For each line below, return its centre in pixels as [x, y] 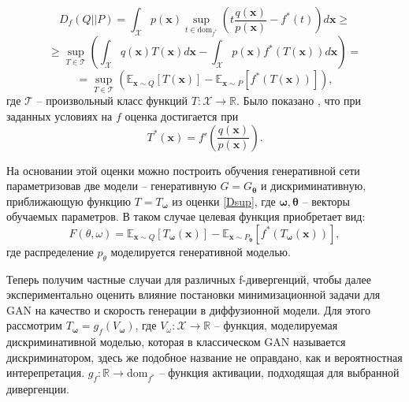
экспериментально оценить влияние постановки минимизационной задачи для [193, 294]
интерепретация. [46, 372]
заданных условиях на [59, 115]
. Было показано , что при [299, 100]
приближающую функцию [69, 201]
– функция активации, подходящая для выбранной [279, 372]
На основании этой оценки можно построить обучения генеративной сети [183, 170]
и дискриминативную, [314, 186]
